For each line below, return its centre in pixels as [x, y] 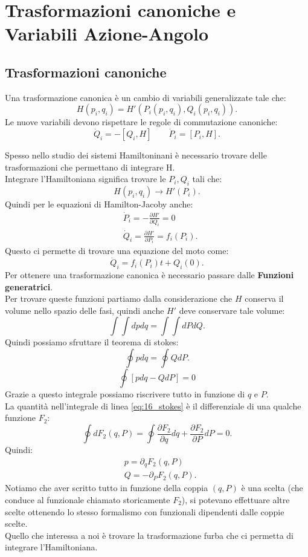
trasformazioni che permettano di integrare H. [90, 167]
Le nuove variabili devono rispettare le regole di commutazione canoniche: [141, 122]
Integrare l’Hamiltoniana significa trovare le [85, 179]
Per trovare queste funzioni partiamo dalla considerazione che [119, 298]
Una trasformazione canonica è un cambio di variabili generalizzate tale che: [146, 97]
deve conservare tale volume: [232, 310]
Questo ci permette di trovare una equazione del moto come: [117, 251]
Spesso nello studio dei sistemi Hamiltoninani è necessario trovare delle [136, 155]
